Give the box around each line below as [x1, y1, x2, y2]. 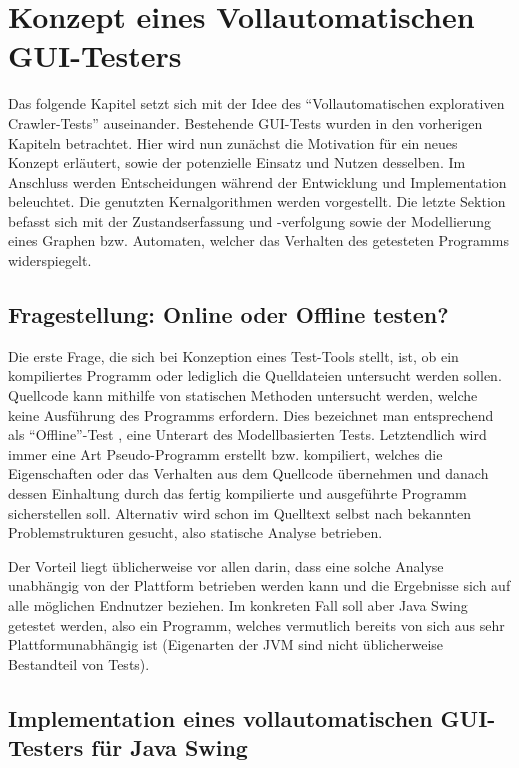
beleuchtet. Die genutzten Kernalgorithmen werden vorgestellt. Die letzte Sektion [8, 191, 506, 212]
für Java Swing [91, 732, 248, 763]
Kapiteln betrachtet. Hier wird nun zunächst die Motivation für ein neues [8, 132, 458, 153]
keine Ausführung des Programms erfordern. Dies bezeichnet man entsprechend [8, 404, 494, 425]
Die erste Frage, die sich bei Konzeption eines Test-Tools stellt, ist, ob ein [8, 345, 459, 366]
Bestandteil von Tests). [8, 653, 150, 674]
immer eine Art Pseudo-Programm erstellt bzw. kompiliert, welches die [8, 443, 443, 464]
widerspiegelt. [8, 250, 92, 271]
